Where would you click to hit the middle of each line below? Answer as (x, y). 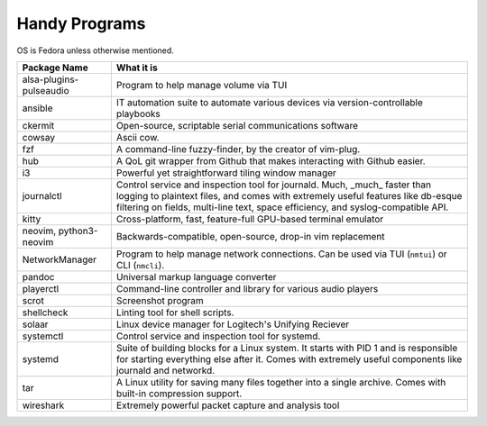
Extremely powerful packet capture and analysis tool (228, 405)
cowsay (39, 137)
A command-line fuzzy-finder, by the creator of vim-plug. (238, 149)
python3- (78, 231)
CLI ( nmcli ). (140, 265)
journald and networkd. (165, 370)
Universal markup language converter (196, 276)
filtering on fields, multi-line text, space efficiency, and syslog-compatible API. (282, 207)
